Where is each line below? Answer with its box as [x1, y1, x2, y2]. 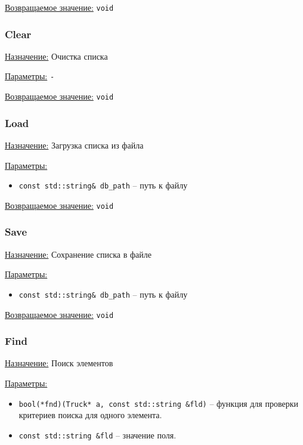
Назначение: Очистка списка [5, 50, 108, 62]
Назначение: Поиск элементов [5, 357, 113, 369]
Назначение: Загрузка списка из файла [5, 139, 144, 151]
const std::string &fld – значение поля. [18, 428, 177, 441]
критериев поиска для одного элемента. [18, 409, 162, 421]
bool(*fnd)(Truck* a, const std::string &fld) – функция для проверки [18, 397, 298, 409]
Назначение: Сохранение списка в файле [5, 248, 151, 260]
